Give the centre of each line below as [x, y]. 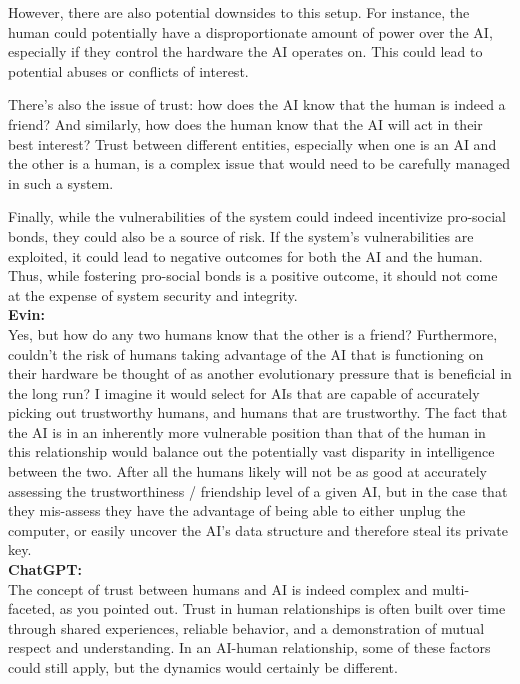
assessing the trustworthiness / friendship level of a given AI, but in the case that [258, 490]
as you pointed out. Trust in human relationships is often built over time [282, 608]
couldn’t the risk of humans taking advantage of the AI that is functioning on [246, 353]
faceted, [32, 608]
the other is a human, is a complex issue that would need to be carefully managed [259, 163]
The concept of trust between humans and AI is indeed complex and [218, 588]
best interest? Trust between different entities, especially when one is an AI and [252, 143]
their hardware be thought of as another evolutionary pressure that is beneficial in [260, 373]
